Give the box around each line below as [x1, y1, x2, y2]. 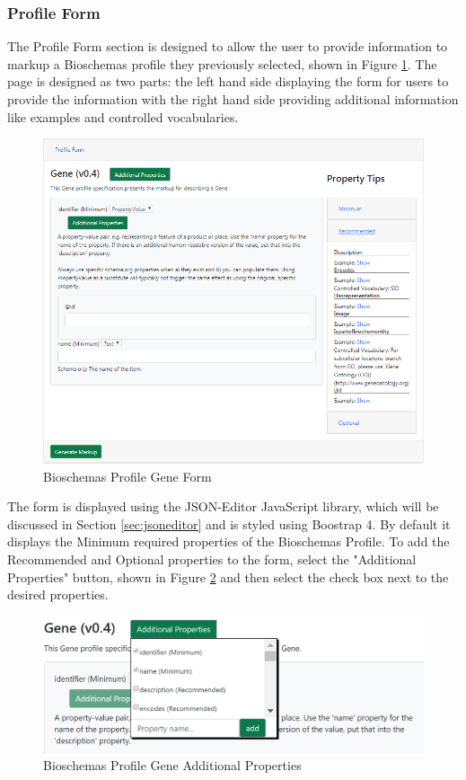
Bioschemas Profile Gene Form [43, 466, 212, 485]
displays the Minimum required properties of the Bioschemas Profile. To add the [7, 532, 450, 551]
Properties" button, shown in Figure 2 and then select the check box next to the [7, 567, 449, 586]
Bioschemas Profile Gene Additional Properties [43, 756, 302, 775]
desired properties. [7, 585, 109, 604]
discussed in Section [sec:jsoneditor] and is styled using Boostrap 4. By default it [7, 514, 451, 533]
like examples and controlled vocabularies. [7, 107, 239, 126]
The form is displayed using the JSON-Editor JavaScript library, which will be [7, 497, 439, 516]
